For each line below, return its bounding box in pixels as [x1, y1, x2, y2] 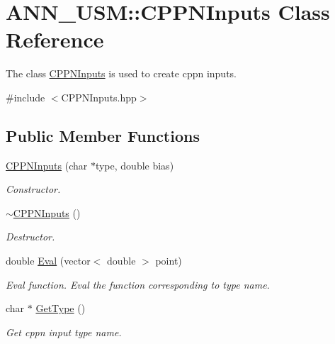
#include [6, 89, 45, 104]
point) [155, 253, 182, 268]
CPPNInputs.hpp [61, 89, 137, 104]
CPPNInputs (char [6, 157, 88, 172]
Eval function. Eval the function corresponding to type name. [6, 277, 270, 292]
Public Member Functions [6, 124, 200, 146]
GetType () [35, 301, 86, 316]
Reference [6, 25, 104, 54]
